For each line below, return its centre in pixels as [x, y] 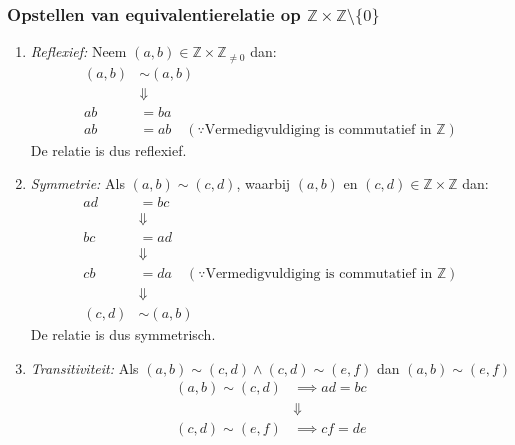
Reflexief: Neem [78, 51]
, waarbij [263, 183]
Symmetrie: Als [77, 183]
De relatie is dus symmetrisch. [123, 334]
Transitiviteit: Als [84, 367]
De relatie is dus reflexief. [108, 149]
